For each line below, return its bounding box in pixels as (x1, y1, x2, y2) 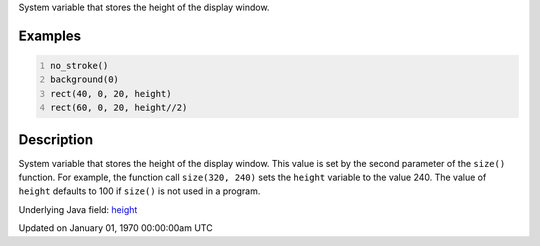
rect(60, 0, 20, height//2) (50, 102, 188, 114)
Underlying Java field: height (18, 203, 138, 215)
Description (18, 131, 94, 148)
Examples (18, 27, 82, 44)
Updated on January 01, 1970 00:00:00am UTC (18, 222, 214, 234)
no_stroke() (50, 60, 109, 71)
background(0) (50, 74, 120, 85)
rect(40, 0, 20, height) (50, 88, 172, 99)
